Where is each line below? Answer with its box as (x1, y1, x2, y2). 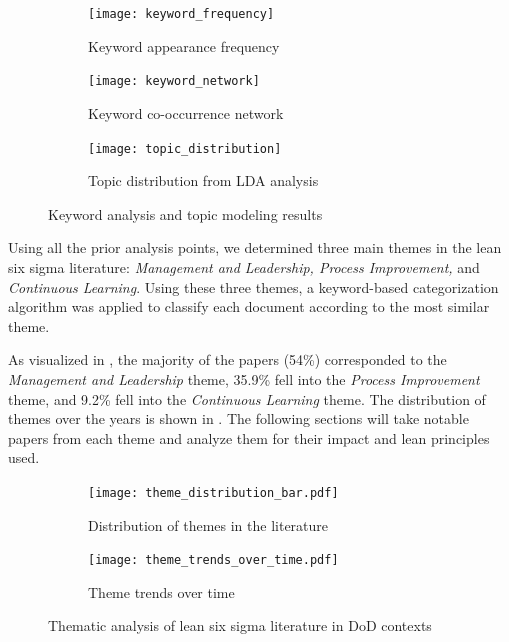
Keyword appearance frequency (88, 35, 280, 56)
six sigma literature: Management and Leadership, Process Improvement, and (8, 256, 480, 277)
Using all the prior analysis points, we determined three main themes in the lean (8, 237, 502, 258)
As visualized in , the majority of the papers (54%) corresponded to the (8, 349, 447, 370)
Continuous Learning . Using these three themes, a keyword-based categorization (8, 276, 499, 297)
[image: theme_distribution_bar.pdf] (88, 485, 339, 500)
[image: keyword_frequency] (88, 7, 275, 21)
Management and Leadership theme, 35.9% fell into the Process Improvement (8, 368, 480, 389)
